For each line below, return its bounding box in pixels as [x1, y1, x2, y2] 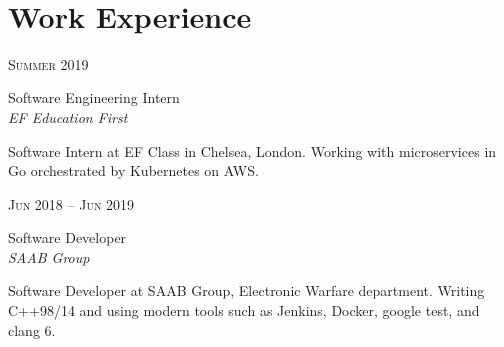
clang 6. [8, 319, 56, 340]
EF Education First [8, 106, 128, 127]
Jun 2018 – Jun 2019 [8, 193, 135, 214]
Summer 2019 [8, 53, 89, 74]
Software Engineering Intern [8, 87, 180, 108]
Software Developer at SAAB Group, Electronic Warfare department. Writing [8, 280, 485, 301]
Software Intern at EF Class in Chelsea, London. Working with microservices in [8, 140, 497, 161]
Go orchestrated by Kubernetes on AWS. [8, 160, 259, 181]
